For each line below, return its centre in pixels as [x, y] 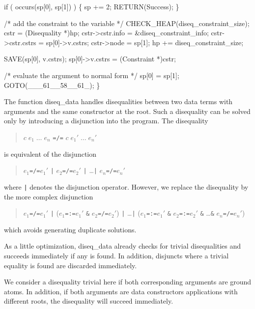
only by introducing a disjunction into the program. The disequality [106, 121]
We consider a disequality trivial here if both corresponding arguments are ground [128, 282]
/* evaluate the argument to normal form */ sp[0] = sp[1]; [92, 75]
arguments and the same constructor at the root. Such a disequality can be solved [127, 111]
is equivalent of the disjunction [50, 154]
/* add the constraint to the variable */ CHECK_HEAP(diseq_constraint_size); [127, 23]
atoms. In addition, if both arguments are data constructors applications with [121, 291]
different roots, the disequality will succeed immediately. [89, 301]
